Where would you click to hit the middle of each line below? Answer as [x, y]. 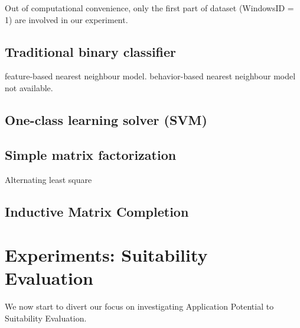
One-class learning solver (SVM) [106, 119]
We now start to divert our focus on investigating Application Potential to [139, 306]
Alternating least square [48, 179]
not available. [29, 87]
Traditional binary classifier [91, 51]
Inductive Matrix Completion [97, 211]
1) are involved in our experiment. [66, 19]
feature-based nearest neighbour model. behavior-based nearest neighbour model [150, 76]
